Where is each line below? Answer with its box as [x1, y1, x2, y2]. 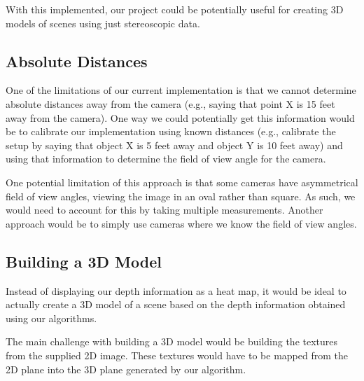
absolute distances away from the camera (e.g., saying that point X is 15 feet [6, 96, 335, 111]
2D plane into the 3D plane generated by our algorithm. [6, 361, 246, 376]
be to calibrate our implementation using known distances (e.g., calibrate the [6, 124, 336, 139]
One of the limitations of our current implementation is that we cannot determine [6, 83, 356, 97]
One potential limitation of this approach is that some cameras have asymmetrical [6, 174, 358, 189]
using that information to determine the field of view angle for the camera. [6, 151, 326, 166]
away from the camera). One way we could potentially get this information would [6, 110, 355, 125]
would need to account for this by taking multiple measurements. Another [6, 202, 323, 217]
